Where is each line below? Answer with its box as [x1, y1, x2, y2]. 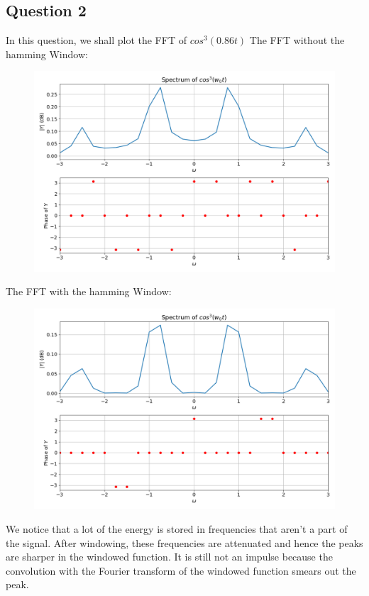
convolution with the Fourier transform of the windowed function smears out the [6, 563, 356, 578]
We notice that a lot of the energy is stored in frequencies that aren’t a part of [6, 521, 348, 536]
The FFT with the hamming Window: [6, 284, 172, 299]
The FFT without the [249, 33, 345, 48]
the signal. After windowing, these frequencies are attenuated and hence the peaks [6, 535, 363, 550]
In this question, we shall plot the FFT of [6, 33, 187, 48]
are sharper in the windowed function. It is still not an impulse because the [6, 549, 333, 564]
